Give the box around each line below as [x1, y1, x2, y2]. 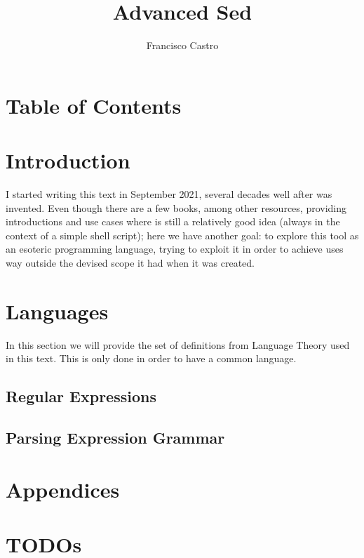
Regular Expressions [6, 385, 156, 407]
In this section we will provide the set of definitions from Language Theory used [6, 337, 350, 352]
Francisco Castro [146, 38, 219, 53]
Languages [6, 296, 109, 325]
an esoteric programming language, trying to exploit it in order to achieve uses [6, 241, 344, 256]
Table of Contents [6, 91, 182, 119]
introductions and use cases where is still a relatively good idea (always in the [6, 214, 340, 229]
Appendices [6, 474, 120, 503]
